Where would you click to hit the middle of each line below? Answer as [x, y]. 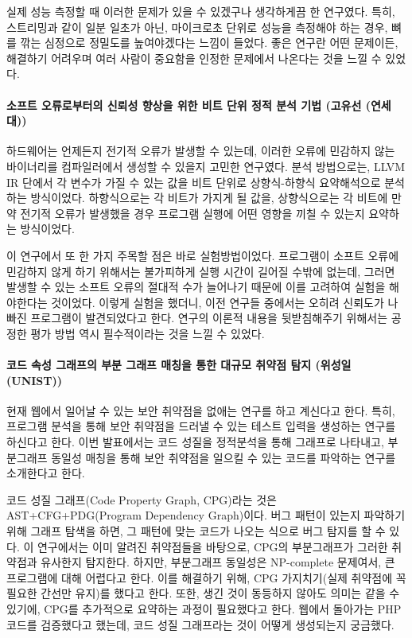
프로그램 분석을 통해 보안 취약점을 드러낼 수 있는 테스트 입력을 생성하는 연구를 [201, 426]
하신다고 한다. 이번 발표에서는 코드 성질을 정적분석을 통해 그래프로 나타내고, [195, 442]
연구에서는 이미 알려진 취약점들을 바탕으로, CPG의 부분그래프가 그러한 [212, 546]
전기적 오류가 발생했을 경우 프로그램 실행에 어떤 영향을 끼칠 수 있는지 [192, 213]
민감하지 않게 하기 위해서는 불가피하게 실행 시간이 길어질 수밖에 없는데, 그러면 [201, 271]
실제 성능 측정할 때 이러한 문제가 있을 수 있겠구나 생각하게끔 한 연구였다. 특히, [201, 11]
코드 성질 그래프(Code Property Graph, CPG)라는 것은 [142, 499]
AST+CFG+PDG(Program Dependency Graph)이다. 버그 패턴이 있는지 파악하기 [206, 515]
